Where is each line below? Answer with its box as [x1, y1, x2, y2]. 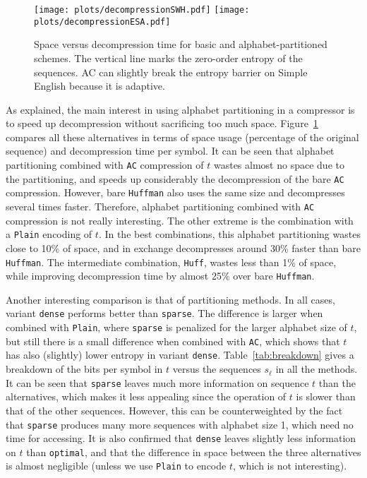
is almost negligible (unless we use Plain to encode [6, 458, 227, 473]
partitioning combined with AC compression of [6, 157, 204, 172]
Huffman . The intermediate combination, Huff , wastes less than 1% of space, [6, 254, 337, 269]
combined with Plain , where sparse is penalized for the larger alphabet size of [6, 320, 347, 335]
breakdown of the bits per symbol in [6, 362, 163, 376]
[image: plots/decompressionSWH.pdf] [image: [34, 5, 250, 15]
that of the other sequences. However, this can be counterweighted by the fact [6, 402, 343, 417]
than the [318, 375, 356, 390]
